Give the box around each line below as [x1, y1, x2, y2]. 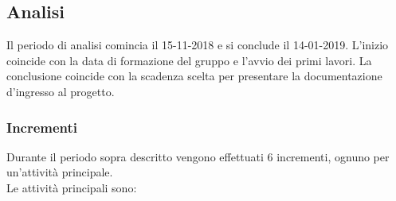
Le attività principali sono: [6, 179, 137, 195]
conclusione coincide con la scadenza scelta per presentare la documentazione [6, 68, 382, 84]
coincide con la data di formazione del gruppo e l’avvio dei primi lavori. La [6, 52, 372, 68]
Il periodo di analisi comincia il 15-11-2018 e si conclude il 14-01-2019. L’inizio [6, 37, 389, 53]
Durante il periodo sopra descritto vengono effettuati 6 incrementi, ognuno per [6, 148, 390, 164]
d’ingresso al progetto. [6, 83, 115, 99]
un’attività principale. [6, 164, 113, 180]
